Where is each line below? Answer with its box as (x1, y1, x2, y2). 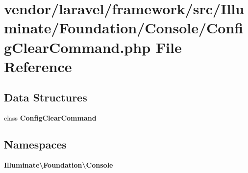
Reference (4, 56, 72, 76)
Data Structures (4, 90, 87, 105)
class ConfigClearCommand (4, 113, 97, 123)
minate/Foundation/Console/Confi (4, 18, 244, 38)
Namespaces (4, 137, 67, 152)
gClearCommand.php (4, 37, 151, 57)
